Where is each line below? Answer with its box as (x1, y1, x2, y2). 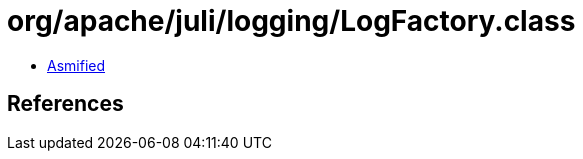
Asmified (47, 56, 106, 74)
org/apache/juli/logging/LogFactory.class (7, 4, 576, 38)
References (7, 91, 124, 117)
